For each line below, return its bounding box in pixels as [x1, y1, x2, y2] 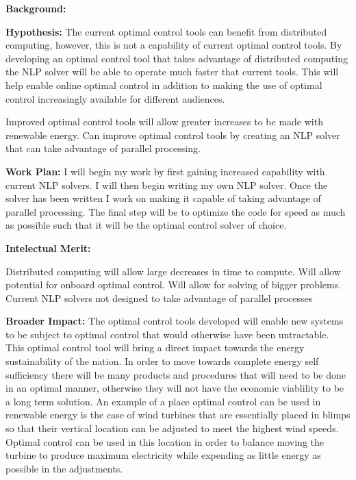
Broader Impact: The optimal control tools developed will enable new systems [5, 314, 344, 328]
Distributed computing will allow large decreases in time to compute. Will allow [5, 264, 341, 278]
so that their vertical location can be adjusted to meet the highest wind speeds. [5, 421, 339, 435]
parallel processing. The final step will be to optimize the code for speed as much [5, 204, 346, 218]
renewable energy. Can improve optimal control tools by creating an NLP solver [5, 127, 340, 142]
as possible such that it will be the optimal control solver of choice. [5, 218, 287, 232]
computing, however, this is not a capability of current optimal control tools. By [5, 38, 342, 52]
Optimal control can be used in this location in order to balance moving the [5, 434, 325, 449]
